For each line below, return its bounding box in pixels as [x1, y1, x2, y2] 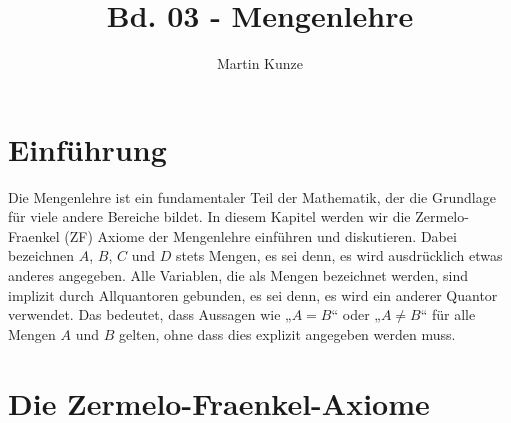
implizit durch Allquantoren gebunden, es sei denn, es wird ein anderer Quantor [8, 284, 498, 305]
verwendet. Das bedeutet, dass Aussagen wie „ [8, 304, 292, 325]
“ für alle [420, 304, 476, 325]
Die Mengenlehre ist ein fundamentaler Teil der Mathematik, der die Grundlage [8, 186, 496, 207]
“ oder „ [331, 304, 381, 325]
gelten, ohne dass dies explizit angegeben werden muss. [118, 323, 456, 344]
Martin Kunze [216, 53, 303, 74]
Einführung [8, 128, 167, 169]
